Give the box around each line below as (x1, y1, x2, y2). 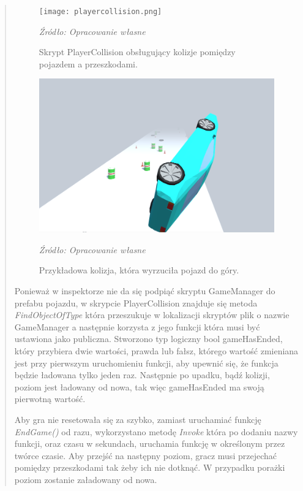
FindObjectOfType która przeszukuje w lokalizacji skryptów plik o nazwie (14, 308, 290, 321)
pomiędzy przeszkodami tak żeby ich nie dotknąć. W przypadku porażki (14, 461, 285, 474)
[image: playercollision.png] (39, 7, 162, 16)
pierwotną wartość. (14, 392, 86, 405)
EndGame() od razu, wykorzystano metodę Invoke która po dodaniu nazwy (14, 425, 298, 438)
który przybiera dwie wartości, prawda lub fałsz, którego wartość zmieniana (14, 344, 299, 357)
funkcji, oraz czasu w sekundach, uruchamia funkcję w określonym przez (14, 437, 285, 450)
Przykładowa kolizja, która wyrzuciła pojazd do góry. (39, 264, 239, 276)
